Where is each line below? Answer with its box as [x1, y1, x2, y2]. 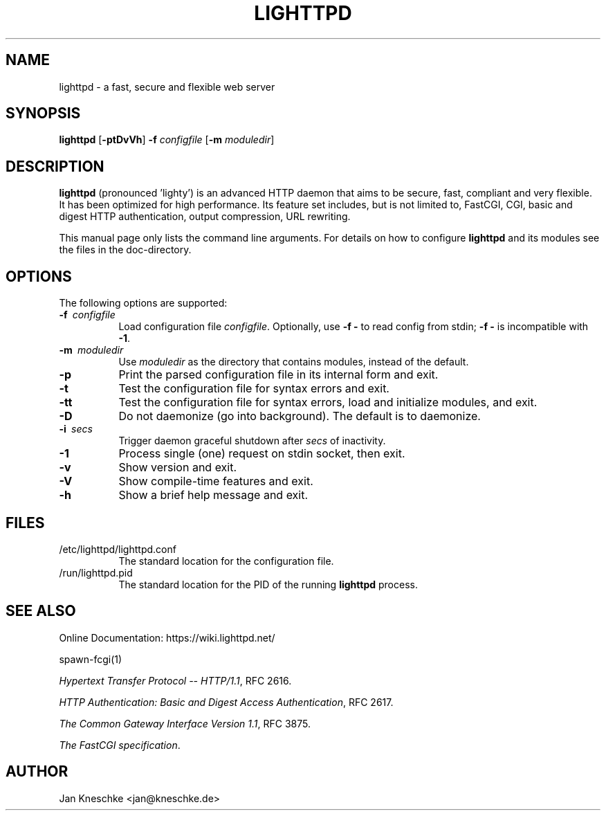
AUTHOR [6, 763, 68, 781]
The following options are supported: [59, 297, 228, 309]
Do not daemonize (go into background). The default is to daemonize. [118, 409, 481, 424]
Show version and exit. [118, 460, 237, 475]
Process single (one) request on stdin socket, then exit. [118, 446, 405, 461]
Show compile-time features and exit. [118, 474, 313, 489]
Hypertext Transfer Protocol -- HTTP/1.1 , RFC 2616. [59, 674, 292, 687]
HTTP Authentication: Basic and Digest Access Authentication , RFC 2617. [59, 696, 394, 708]
